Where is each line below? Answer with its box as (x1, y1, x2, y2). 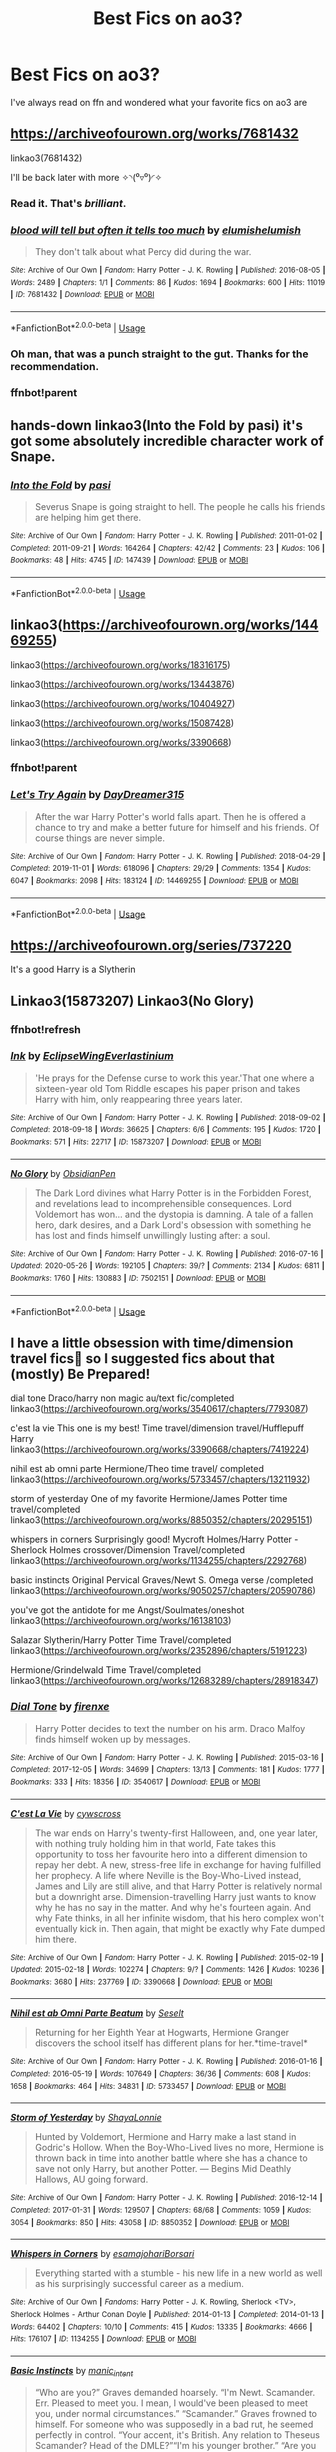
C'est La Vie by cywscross (10, 1807, 122, 1819)
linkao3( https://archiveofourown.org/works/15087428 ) (10, 717, 235, 729)
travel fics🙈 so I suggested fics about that (10, 1350, 275, 1367)
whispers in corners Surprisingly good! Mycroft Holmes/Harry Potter (10, 1533, 293, 1546)
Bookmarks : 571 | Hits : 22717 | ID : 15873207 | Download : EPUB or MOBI (10, 1137, 262, 1147)
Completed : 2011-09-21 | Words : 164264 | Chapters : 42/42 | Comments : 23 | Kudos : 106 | (10, 543, 325, 553)
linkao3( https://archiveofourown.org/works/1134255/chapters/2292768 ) (10, 1555, 308, 1567)
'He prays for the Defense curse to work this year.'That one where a (34, 1072, 315, 1084)
